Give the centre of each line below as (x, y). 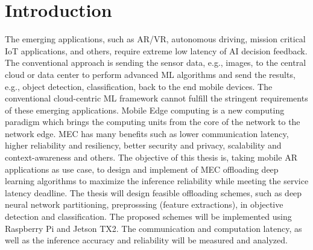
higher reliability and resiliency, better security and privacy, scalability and (143, 145)
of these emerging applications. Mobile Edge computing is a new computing (145, 110)
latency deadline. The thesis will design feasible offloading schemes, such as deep (153, 192)
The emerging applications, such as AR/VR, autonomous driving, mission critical (155, 39)
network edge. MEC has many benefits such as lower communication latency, (147, 133)
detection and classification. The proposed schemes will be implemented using (148, 216)
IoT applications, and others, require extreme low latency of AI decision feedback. (156, 50)
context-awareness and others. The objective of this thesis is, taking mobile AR (151, 157)
